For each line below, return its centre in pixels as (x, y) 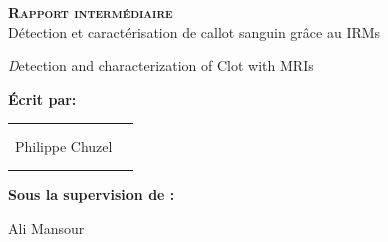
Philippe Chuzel (64, 145)
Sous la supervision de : (91, 194)
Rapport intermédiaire (90, 12)
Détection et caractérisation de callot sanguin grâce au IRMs (194, 31)
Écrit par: (42, 98)
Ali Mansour (46, 227)
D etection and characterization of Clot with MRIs (161, 65)
